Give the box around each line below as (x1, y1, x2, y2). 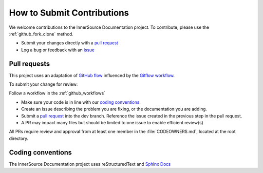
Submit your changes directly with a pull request (21, 40, 119, 46)
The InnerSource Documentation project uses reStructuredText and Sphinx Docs (9, 161, 171, 167)
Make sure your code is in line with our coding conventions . (21, 99, 141, 105)
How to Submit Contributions (9, 7, 129, 18)
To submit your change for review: (9, 81, 78, 87)
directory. (9, 135, 29, 141)
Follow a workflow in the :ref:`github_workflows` (9, 90, 106, 96)
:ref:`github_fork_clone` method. (9, 31, 74, 37)
